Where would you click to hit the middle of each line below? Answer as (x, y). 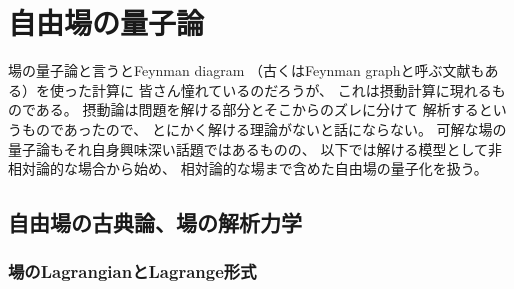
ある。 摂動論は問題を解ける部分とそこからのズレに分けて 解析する (257, 109)
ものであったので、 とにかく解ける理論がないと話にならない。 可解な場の (264, 128)
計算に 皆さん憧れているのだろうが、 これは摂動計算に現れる (291, 89)
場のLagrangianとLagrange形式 (132, 271)
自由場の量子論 (106, 22)
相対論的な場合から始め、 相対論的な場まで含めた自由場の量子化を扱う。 (248, 168)
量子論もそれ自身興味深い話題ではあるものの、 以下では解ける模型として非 (255, 148)
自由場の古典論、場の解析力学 (155, 222)
